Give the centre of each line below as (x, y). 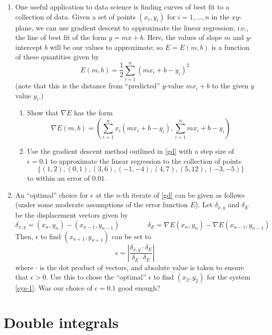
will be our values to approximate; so (106, 47)
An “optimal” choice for (52, 194)
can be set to (132, 236)
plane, (24, 27)
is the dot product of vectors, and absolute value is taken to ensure (142, 267)
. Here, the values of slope (183, 37)
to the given (230, 86)
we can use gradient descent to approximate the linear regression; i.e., (142, 27)
